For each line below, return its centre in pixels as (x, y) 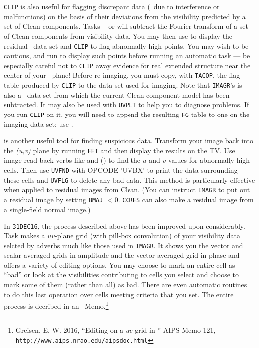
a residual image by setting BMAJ (54, 199)
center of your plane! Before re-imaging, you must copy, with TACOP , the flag (122, 75)
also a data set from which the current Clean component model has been (117, 94)
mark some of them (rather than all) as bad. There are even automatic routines (126, 284)
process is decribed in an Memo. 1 (56, 305)
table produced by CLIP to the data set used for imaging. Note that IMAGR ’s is (123, 85)
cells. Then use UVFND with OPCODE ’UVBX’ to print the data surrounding (121, 170)
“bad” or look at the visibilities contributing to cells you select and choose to (122, 275)
